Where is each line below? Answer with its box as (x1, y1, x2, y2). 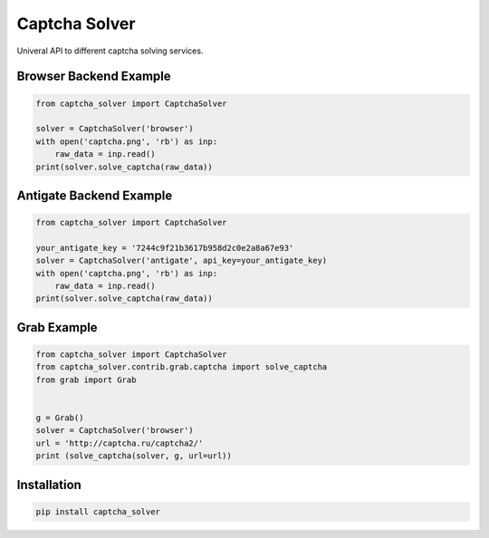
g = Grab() (35, 412, 84, 423)
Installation (16, 476, 81, 493)
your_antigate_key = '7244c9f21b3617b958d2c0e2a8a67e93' (35, 243, 294, 253)
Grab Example (16, 320, 99, 335)
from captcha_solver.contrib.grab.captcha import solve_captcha (35, 362, 328, 372)
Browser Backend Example (16, 69, 171, 84)
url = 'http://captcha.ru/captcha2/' (35, 437, 204, 448)
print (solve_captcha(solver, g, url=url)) (35, 451, 233, 461)
